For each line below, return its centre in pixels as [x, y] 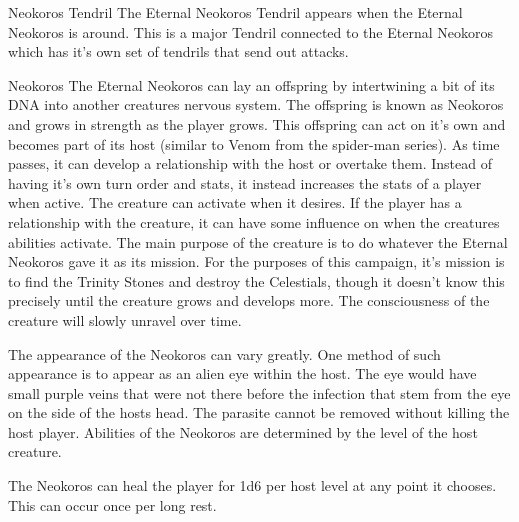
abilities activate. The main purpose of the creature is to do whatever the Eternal [258, 241]
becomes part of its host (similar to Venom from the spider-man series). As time [254, 143]
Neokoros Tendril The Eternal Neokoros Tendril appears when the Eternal [235, 12]
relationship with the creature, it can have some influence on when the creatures [254, 221]
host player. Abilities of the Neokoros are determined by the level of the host [243, 431]
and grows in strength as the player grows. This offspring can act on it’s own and [257, 123]
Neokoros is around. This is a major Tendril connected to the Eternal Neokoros [250, 31]
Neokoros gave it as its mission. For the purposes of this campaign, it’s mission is [256, 261]
